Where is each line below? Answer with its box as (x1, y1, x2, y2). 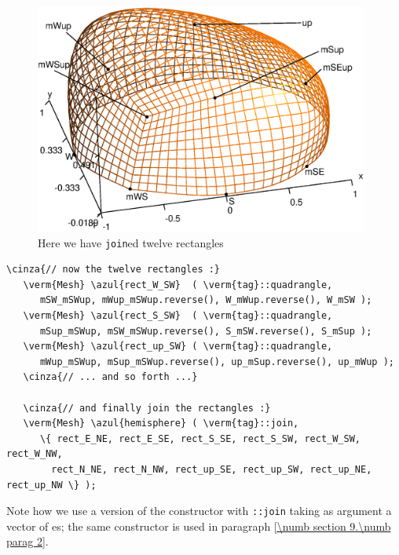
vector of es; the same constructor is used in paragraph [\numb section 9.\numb (6, 517, 391, 534)
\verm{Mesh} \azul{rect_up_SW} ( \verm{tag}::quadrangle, (23, 341, 333, 352)
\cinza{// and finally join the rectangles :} (23, 402, 271, 414)
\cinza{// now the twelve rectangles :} (6, 264, 221, 276)
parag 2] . (6, 533, 49, 550)
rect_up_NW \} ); (6, 479, 97, 491)
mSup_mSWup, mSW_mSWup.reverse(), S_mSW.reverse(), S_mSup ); (39, 325, 372, 337)
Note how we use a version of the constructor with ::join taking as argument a (6, 502, 392, 519)
